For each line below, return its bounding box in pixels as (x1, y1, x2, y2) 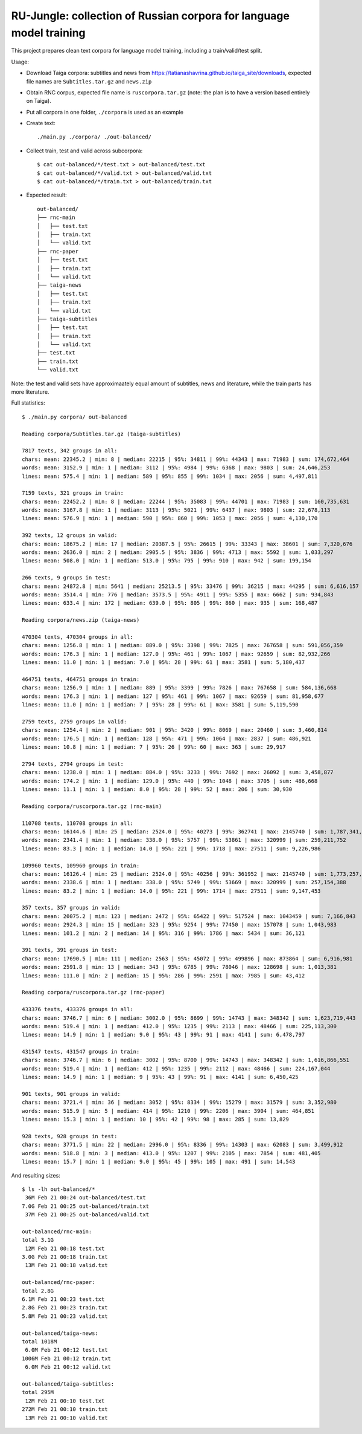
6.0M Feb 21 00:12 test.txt (25, 1346, 108, 1354)
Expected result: (26, 191, 67, 199)
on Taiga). (26, 97, 51, 105)
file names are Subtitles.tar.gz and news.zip (26, 77, 152, 85)
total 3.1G (22, 1237, 54, 1243)
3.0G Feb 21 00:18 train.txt (22, 1254, 108, 1260)
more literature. (11, 388, 49, 396)
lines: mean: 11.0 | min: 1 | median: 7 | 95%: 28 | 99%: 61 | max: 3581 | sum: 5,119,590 (22, 702, 299, 708)
